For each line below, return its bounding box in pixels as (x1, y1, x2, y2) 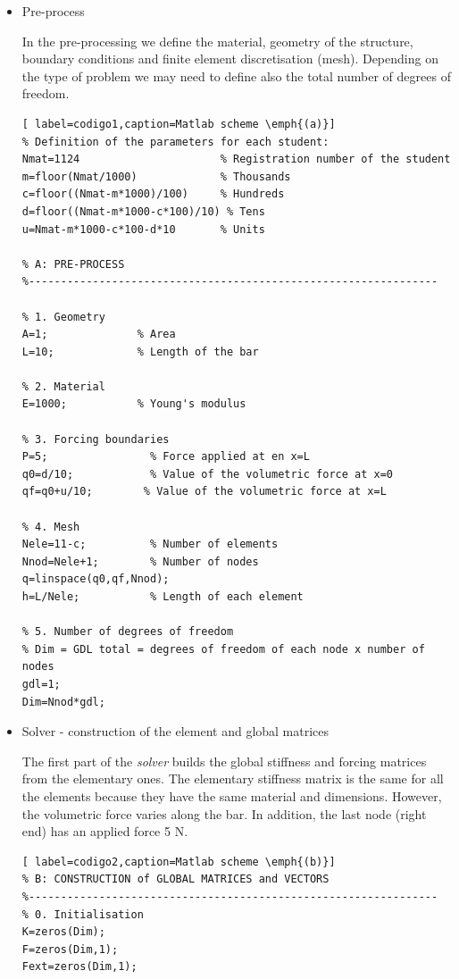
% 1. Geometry (21, 310, 105, 323)
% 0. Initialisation (21, 908, 144, 921)
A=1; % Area (21, 328, 176, 341)
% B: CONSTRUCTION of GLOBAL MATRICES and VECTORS (21, 873, 330, 886)
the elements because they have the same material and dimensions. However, (21, 786, 442, 805)
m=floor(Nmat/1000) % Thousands (21, 170, 291, 183)
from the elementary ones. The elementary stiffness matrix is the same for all (21, 769, 444, 788)
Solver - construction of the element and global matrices (21, 722, 330, 741)
